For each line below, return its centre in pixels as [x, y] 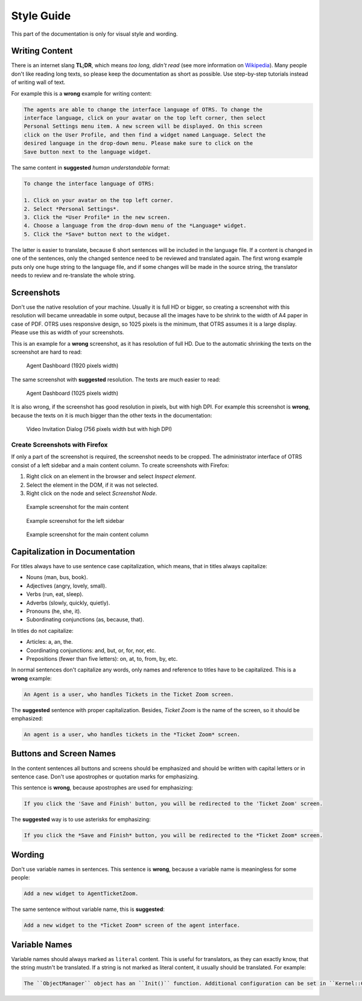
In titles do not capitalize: [42, 630]
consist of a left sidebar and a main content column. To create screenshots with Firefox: [120, 465]
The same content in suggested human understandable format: [91, 167]
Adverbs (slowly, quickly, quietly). [68, 603]
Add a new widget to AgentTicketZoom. [81, 894]
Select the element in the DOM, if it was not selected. [92, 485]
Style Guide [41, 16]
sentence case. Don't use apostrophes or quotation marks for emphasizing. [105, 776]
